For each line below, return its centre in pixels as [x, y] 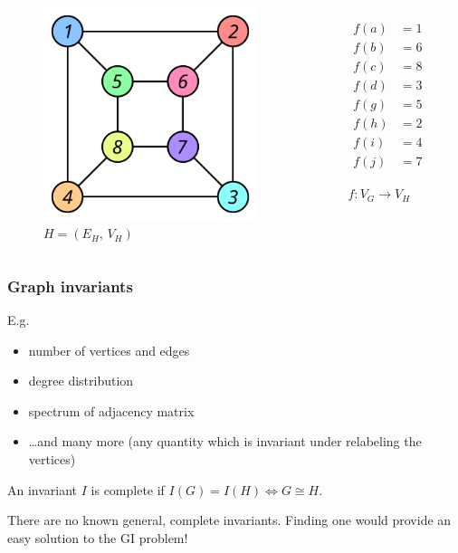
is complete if [128, 489]
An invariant [43, 489]
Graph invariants [70, 286]
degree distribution [81, 381]
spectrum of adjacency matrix [111, 410]
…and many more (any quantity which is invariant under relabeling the [225, 441]
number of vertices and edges [109, 350]
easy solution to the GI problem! [98, 537]
